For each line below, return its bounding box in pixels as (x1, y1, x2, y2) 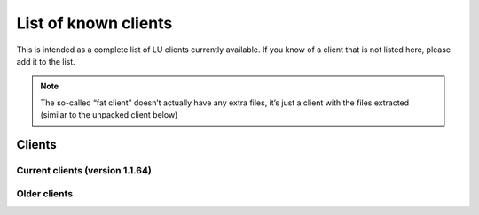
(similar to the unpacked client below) (40, 110, 178, 120)
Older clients (16, 188, 74, 200)
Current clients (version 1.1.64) (16, 164, 153, 176)
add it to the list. (16, 56, 75, 66)
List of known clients (16, 13, 173, 33)
